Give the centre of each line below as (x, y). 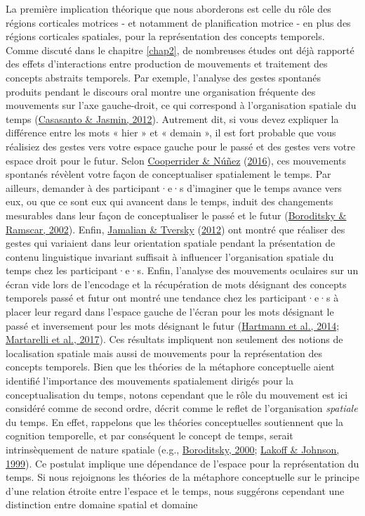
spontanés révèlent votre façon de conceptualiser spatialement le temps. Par (168, 174)
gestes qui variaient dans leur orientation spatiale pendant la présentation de (171, 243)
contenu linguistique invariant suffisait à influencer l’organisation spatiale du (170, 256)
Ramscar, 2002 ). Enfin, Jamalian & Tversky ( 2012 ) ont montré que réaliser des (175, 229)
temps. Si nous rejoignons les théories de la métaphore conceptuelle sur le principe (182, 477)
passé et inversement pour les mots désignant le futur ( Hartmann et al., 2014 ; (173, 325)
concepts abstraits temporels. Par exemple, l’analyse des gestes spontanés (164, 77)
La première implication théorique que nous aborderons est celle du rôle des (168, 8)
